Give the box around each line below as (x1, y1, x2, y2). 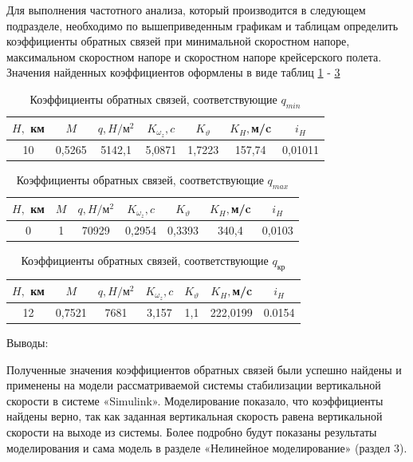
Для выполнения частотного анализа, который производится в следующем (6, 2, 366, 18)
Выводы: (6, 334, 49, 350)
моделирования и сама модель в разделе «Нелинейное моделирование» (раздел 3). (6, 439, 407, 456)
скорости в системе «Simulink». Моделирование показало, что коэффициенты (6, 392, 383, 409)
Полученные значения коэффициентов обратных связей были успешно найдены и (6, 361, 402, 377)
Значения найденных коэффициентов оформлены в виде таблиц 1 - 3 (6, 64, 340, 81)
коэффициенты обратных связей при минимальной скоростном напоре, (6, 33, 350, 49)
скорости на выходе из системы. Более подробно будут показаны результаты (6, 423, 377, 440)
